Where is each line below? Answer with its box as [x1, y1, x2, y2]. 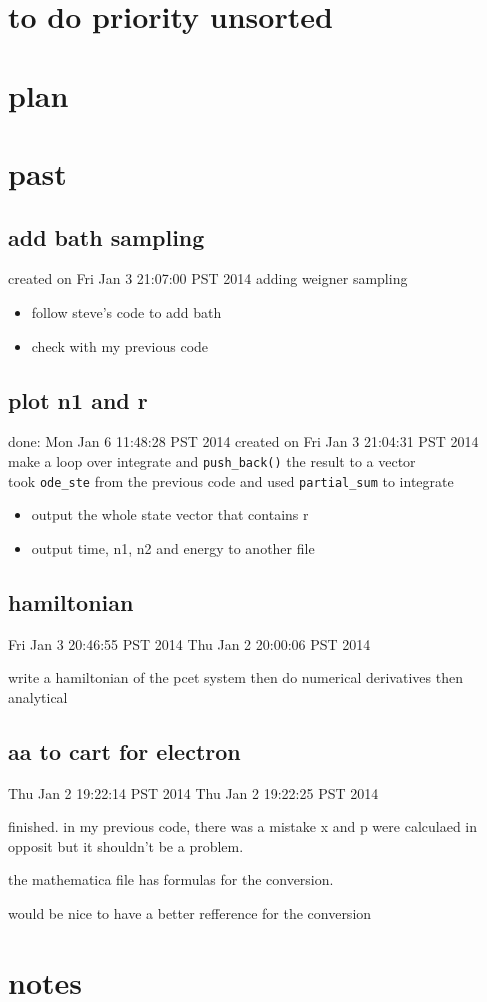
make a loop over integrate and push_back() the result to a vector [8, 450, 416, 471]
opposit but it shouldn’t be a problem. [8, 835, 244, 856]
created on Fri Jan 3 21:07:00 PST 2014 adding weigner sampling [8, 268, 408, 289]
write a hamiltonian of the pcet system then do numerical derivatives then [8, 667, 463, 688]
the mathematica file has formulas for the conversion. [8, 869, 334, 890]
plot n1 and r [8, 384, 148, 415]
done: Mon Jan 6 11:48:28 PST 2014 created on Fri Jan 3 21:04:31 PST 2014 [8, 431, 479, 452]
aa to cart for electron [8, 735, 241, 766]
